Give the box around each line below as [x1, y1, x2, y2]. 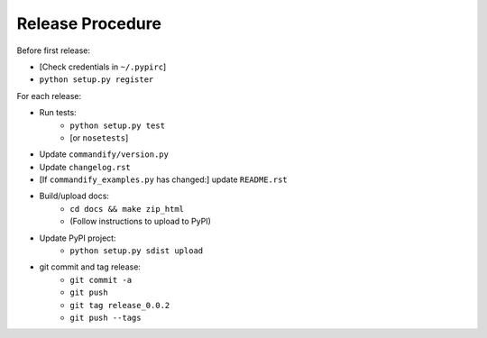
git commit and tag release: [39, 261, 142, 272]
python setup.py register [39, 75, 154, 85]
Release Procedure [16, 14, 162, 33]
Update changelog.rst [39, 161, 131, 172]
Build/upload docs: [39, 190, 110, 202]
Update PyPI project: [39, 233, 116, 243]
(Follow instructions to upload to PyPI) [69, 216, 212, 227]
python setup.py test [69, 120, 166, 131]
